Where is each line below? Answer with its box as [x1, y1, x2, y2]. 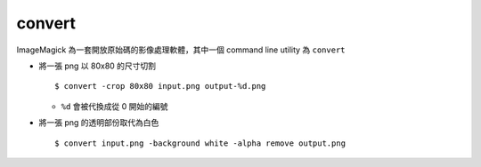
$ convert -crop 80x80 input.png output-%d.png [54, 81, 266, 91]
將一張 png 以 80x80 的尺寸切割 [38, 60, 156, 71]
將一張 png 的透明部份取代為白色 [38, 117, 159, 128]
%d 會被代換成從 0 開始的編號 [61, 100, 168, 111]
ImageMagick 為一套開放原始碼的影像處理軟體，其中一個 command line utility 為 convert [16, 44, 346, 55]
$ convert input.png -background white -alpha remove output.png [54, 138, 346, 148]
